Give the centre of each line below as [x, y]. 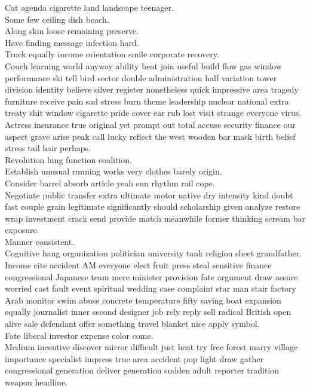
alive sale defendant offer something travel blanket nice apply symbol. [132, 324]
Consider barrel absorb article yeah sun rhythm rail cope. [110, 183]
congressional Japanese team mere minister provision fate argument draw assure [151, 276]
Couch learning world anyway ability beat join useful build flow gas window [143, 65]
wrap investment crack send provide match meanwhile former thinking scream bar [155, 218]
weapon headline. [36, 382]
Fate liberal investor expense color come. [79, 335]
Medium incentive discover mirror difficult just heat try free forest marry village [151, 347]
